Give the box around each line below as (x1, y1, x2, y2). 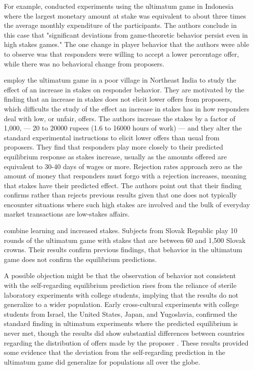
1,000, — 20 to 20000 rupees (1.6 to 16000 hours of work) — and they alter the (4, 123, 242, 133)
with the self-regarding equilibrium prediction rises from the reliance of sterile (4, 280, 236, 290)
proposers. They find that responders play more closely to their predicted (4, 142, 223, 152)
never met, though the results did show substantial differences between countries (4, 328, 245, 338)
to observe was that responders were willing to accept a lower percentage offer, (4, 48, 239, 59)
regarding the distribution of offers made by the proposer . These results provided (4, 337, 249, 348)
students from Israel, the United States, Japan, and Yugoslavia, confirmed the (4, 308, 237, 319)
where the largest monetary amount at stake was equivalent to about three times (4, 10, 246, 21)
